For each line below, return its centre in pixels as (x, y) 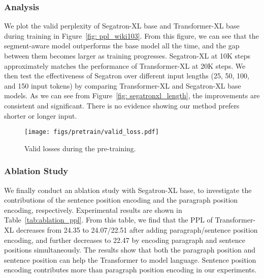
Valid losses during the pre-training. (80, 148)
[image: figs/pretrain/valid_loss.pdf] (92, 132)
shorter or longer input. (41, 115)
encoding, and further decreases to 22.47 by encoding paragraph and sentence (125, 240)
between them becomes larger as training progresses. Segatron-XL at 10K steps (127, 55)
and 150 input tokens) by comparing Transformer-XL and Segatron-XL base (123, 85)
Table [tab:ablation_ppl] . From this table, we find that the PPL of (108, 220)
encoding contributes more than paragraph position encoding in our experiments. (130, 270)
